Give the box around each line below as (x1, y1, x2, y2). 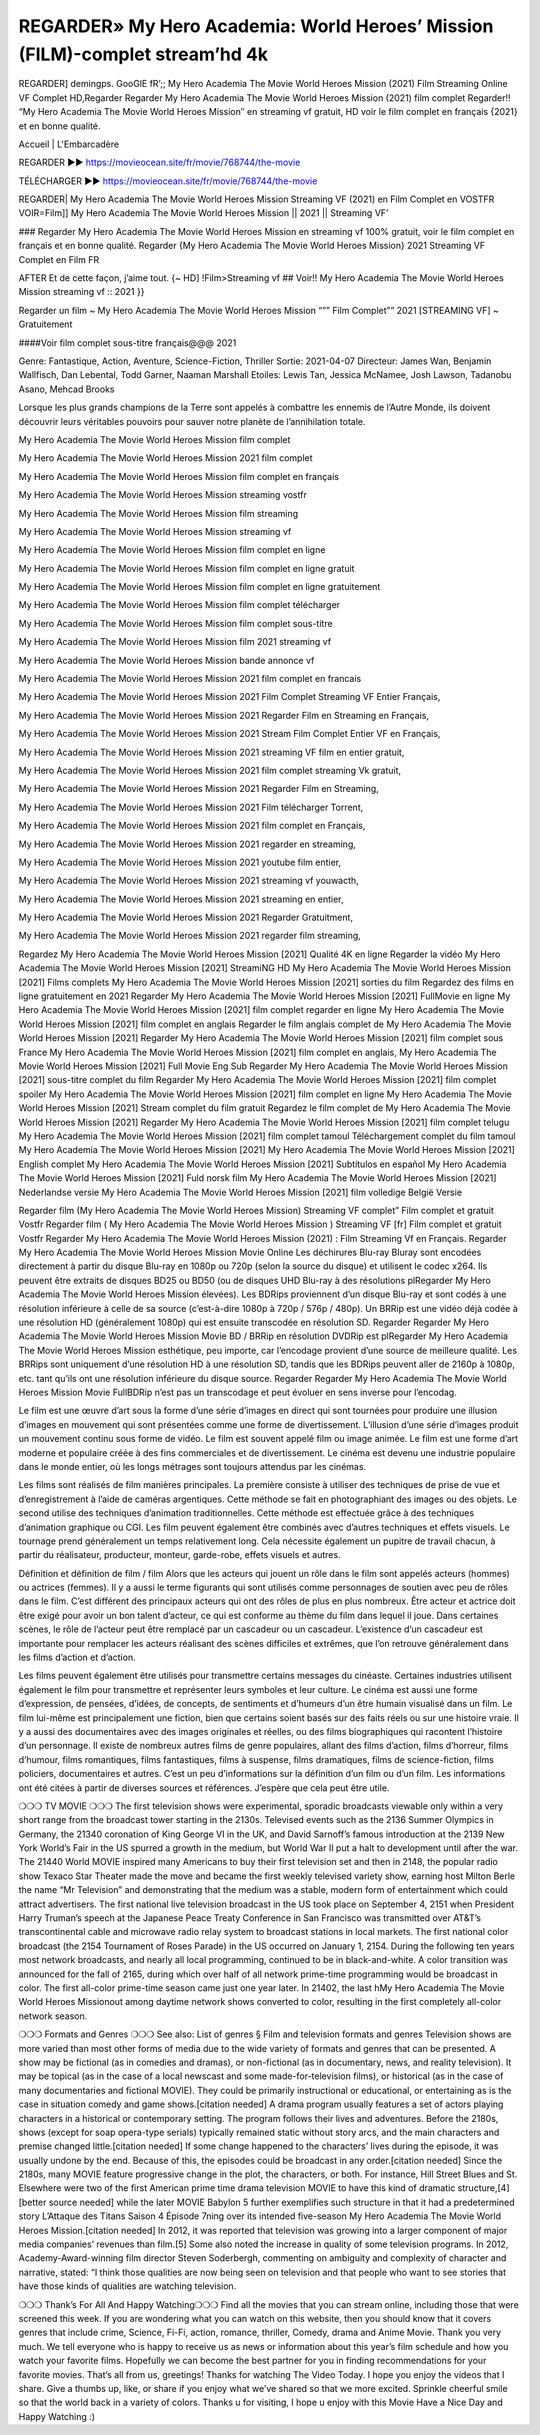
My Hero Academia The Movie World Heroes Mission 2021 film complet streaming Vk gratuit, (18, 764, 402, 776)
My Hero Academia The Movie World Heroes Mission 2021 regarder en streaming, (18, 838, 357, 850)
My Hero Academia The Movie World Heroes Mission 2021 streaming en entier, (18, 893, 344, 905)
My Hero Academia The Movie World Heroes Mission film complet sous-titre (18, 617, 334, 629)
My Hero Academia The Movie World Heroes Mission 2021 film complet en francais (18, 673, 362, 685)
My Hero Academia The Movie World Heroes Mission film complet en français (18, 470, 340, 482)
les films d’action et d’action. (18, 1651, 136, 1664)
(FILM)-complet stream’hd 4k (18, 43, 269, 65)
